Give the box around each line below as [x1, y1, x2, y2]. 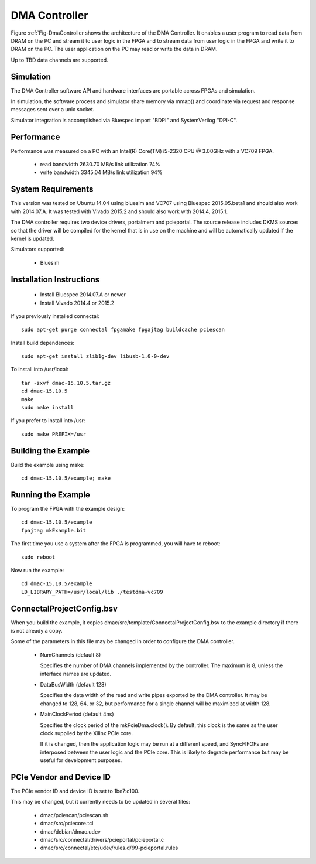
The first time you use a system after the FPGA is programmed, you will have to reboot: [11, 540, 221, 547]
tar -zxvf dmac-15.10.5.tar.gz [21, 380, 111, 386]
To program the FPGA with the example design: [11, 506, 125, 513]
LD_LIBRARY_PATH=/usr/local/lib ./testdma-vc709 [21, 589, 163, 595]
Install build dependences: [11, 339, 75, 346]
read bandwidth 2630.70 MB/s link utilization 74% [40, 161, 161, 168]
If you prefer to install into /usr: [11, 417, 85, 424]
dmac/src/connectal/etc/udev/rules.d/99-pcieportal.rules [40, 844, 178, 852]
